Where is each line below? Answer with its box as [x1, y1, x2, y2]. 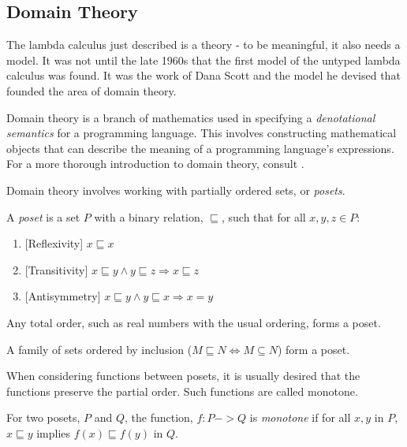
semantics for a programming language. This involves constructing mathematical [6, 125, 397, 141]
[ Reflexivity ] [24, 235, 84, 251]
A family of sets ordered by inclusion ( [6, 341, 192, 357]
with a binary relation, [94, 208, 203, 225]
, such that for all [221, 208, 306, 225]
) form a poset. [277, 341, 350, 357]
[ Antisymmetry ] [24, 288, 101, 304]
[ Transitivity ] [24, 261, 88, 278]
